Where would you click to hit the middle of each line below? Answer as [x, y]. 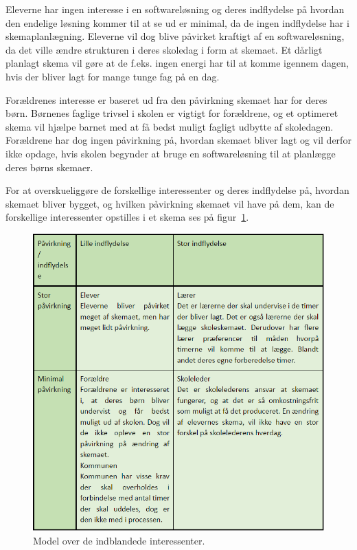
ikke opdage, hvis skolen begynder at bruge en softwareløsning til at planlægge [171, 153]
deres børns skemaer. [49, 167]
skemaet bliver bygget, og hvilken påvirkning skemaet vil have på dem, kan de [170, 203]
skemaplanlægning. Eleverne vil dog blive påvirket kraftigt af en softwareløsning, [175, 36]
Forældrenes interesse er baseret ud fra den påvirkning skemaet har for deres [166, 99]
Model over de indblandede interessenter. [119, 540]
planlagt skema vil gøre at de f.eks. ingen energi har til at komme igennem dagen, [177, 63]
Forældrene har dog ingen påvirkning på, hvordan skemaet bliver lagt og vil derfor [178, 140]
